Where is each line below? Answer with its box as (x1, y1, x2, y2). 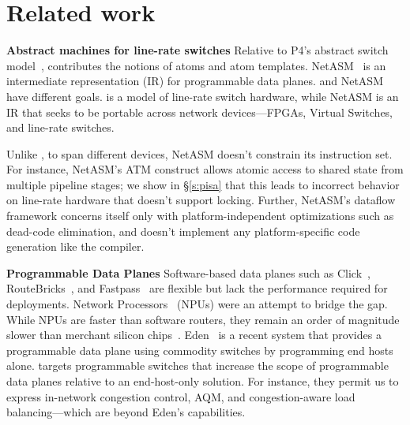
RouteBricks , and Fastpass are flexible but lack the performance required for (6, 280, 388, 296)
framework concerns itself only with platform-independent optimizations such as (6, 207, 394, 224)
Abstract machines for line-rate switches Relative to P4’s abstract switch (6, 42, 389, 58)
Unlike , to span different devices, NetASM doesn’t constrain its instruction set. (6, 145, 393, 162)
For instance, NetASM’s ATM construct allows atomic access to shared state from (6, 161, 404, 177)
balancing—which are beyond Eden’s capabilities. (6, 404, 246, 420)
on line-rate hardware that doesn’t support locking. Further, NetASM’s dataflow (6, 192, 396, 208)
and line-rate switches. (6, 119, 115, 136)
